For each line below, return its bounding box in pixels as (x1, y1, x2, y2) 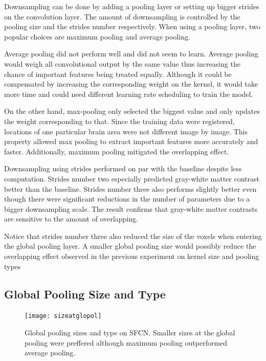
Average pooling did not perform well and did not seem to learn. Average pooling (4, 48, 258, 59)
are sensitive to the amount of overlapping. (4, 213, 138, 224)
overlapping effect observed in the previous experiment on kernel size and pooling (4, 251, 259, 262)
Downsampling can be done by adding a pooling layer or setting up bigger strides (4, 1, 259, 11)
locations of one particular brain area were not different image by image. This (4, 126, 248, 136)
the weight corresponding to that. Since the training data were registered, (4, 115, 235, 126)
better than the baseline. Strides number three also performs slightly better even (4, 183, 257, 194)
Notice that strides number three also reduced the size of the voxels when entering (4, 230, 262, 241)
